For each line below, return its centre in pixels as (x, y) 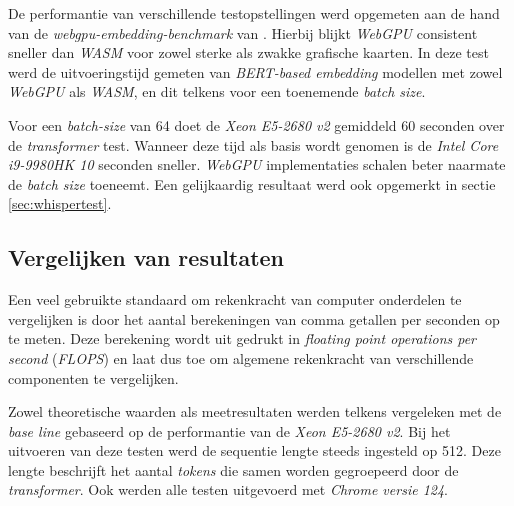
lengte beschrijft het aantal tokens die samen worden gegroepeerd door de (233, 469)
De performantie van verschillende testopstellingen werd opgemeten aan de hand (254, 13)
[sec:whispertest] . (60, 203)
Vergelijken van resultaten (146, 257)
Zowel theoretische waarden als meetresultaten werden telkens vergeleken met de (255, 411)
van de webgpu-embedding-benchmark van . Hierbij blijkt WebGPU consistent (243, 32)
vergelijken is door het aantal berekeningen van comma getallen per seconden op (254, 318)
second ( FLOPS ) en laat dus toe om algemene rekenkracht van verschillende (241, 357)
